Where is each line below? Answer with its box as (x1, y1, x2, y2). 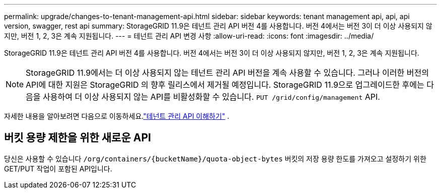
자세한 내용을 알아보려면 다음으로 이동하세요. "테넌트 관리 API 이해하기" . (4, 112, 230, 120)
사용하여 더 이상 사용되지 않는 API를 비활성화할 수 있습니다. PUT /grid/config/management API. (43, 92, 380, 102)
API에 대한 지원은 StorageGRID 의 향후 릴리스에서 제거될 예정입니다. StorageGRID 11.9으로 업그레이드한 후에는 (26, 80, 424, 90)
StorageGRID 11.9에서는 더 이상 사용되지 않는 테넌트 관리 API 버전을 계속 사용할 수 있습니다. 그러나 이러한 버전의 (26, 68, 429, 78)
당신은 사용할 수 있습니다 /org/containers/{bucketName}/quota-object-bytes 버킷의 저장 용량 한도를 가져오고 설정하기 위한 (4, 154, 426, 163)
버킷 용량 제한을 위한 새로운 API (4, 131, 151, 144)
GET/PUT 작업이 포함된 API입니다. (4, 164, 112, 173)
